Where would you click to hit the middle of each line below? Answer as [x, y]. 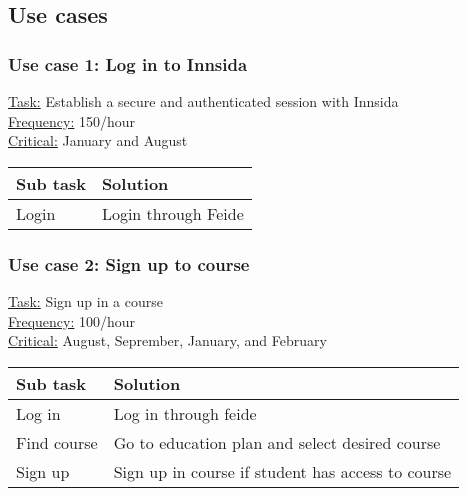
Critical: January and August [98, 140]
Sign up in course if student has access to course [282, 471]
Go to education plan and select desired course [277, 442]
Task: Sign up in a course [85, 301]
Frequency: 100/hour [72, 320]
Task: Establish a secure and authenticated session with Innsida [203, 101]
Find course [57, 442]
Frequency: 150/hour [72, 120]
